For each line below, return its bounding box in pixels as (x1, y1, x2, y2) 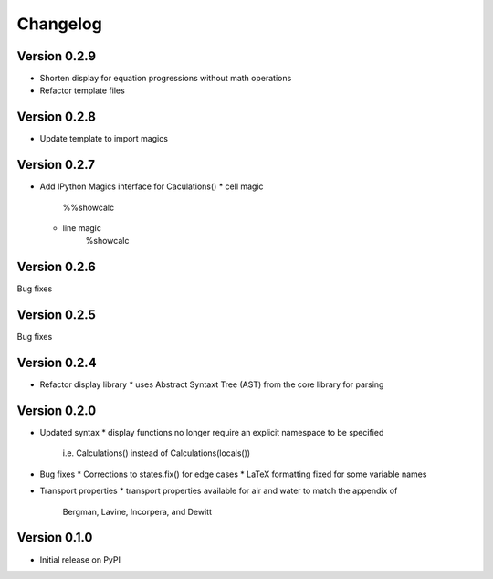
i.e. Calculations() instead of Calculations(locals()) (62, 447, 251, 458)
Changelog (16, 14, 102, 34)
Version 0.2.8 (16, 110, 96, 125)
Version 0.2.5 (16, 307, 96, 323)
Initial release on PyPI (39, 553, 121, 565)
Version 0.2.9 (16, 48, 97, 64)
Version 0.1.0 (16, 530, 93, 545)
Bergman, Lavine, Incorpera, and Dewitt (62, 506, 212, 517)
